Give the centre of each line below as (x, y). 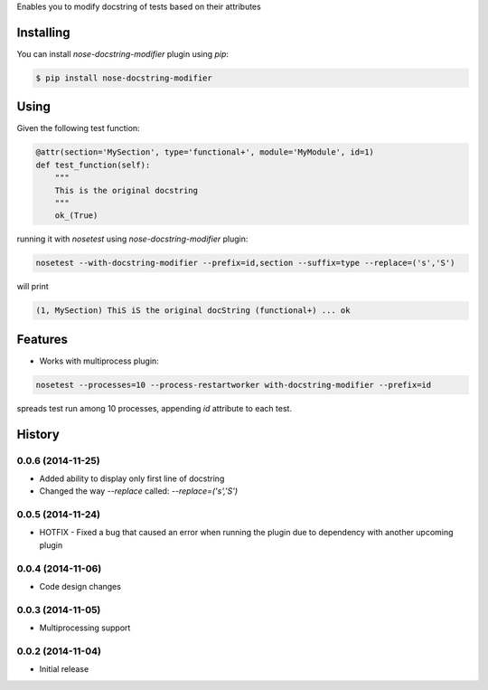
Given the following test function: (78, 128)
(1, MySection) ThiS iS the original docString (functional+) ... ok (193, 311)
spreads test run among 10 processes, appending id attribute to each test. (155, 408)
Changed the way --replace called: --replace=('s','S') (139, 491)
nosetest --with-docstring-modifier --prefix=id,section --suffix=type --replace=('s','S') (245, 263)
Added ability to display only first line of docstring (132, 478)
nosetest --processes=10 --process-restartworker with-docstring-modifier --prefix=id (234, 385)
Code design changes (80, 586)
